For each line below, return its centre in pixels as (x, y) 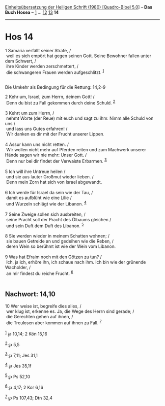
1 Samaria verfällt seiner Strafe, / (38, 50)
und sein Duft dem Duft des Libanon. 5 (45, 225)
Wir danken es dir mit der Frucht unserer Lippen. (55, 134)
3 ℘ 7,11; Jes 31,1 (21, 355)
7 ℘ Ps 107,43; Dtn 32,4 (29, 397)
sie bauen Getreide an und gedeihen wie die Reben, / (60, 241)
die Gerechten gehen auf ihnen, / (40, 316)
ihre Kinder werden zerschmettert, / (42, 66)
